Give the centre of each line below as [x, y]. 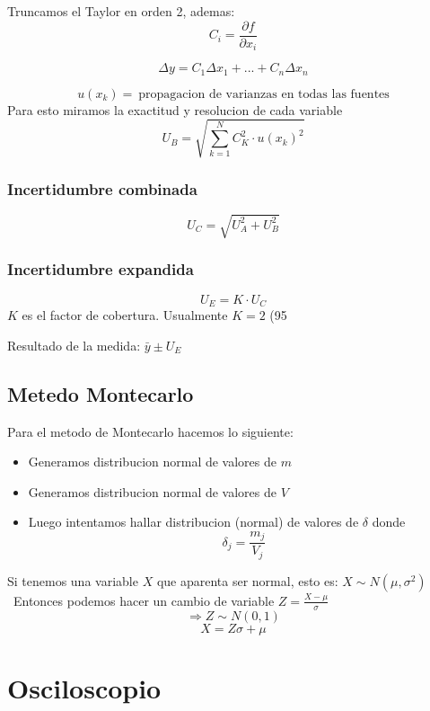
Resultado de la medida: [74, 345]
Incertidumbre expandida [101, 269]
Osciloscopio [84, 687]
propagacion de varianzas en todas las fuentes [264, 94]
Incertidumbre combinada [102, 188]
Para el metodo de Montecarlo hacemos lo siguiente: [150, 431]
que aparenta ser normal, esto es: [247, 580]
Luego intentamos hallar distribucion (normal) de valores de [193, 522]
